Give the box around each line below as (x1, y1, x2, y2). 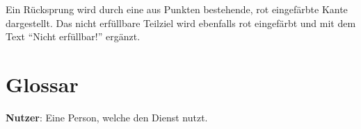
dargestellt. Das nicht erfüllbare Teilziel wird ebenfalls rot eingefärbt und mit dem (6, 15, 356, 30)
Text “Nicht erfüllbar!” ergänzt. (6, 29, 141, 44)
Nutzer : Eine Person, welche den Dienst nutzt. (6, 110, 208, 124)
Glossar (6, 69, 79, 98)
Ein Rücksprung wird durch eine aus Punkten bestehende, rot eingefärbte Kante (6, 2, 348, 16)
